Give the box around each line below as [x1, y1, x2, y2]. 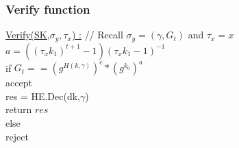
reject [5, 129, 29, 143]
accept [5, 75, 32, 90]
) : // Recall [71, 27, 123, 42]
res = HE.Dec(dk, [5, 88, 81, 103]
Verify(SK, [5, 27, 50, 42]
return [5, 102, 32, 116]
